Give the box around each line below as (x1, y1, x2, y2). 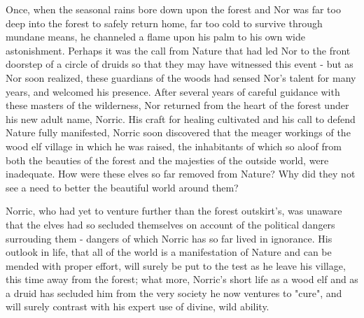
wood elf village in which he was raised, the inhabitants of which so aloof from (6, 138, 342, 153)
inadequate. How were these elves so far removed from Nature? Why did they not (6, 166, 356, 181)
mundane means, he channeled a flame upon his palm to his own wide (6, 29, 305, 44)
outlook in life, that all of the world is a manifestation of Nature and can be (6, 245, 332, 259)
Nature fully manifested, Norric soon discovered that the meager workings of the (6, 125, 351, 140)
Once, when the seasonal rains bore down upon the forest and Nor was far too (6, 2, 341, 16)
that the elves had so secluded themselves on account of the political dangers (6, 217, 335, 231)
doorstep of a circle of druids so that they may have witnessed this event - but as (6, 57, 353, 71)
